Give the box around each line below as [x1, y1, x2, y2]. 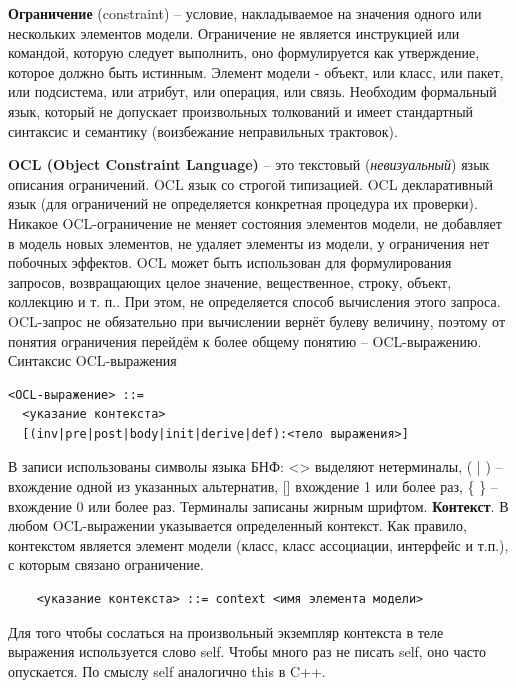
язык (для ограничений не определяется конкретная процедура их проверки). [8, 193, 478, 214]
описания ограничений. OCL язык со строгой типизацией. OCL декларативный [8, 173, 493, 194]
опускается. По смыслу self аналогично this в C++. [8, 660, 326, 681]
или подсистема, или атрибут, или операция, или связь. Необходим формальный [8, 81, 497, 102]
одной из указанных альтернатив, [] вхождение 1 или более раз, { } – [76, 476, 498, 497]
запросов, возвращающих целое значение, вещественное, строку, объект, [8, 271, 452, 292]
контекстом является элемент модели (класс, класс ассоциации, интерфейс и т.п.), [8, 534, 509, 555]
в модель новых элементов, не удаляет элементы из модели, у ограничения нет [8, 232, 490, 253]
